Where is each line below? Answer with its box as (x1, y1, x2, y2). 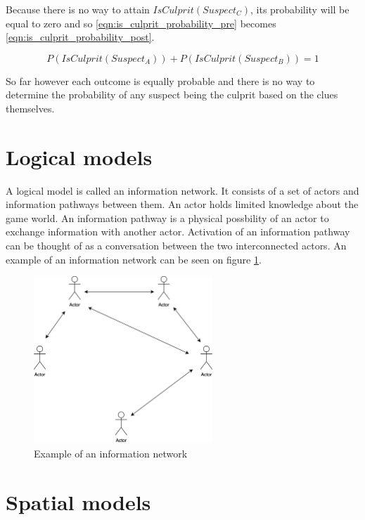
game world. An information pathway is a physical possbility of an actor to (6, 210, 329, 225)
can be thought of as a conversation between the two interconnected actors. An (6, 238, 347, 253)
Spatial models (6, 487, 151, 516)
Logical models (6, 142, 153, 171)
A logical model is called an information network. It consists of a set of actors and (6, 183, 359, 197)
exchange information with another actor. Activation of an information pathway (6, 224, 350, 239)
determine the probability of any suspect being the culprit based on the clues (6, 87, 338, 102)
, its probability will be (250, 2, 350, 16)
